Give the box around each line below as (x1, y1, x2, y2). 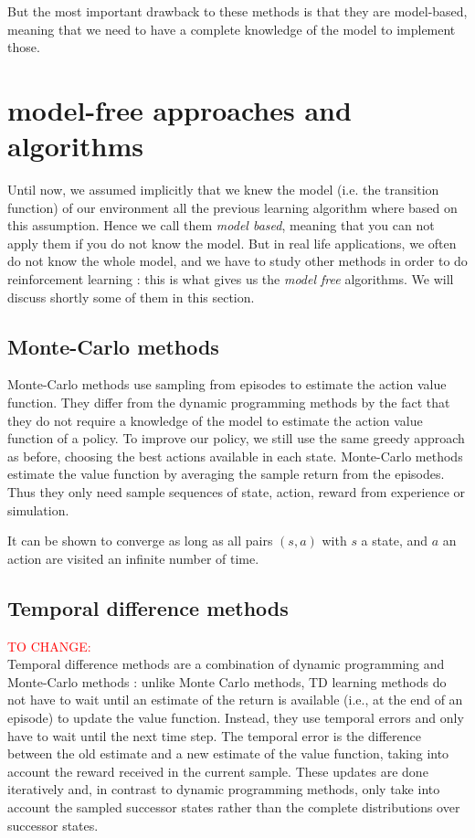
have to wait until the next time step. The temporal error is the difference (7, 726, 421, 745)
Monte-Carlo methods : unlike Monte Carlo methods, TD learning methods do (7, 672, 447, 691)
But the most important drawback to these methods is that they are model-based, (7, 2, 468, 20)
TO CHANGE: (7, 636, 91, 655)
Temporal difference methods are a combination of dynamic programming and (7, 654, 445, 674)
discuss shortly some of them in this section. (7, 287, 255, 306)
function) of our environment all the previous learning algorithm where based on (7, 197, 458, 217)
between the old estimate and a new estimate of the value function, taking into (7, 744, 449, 763)
